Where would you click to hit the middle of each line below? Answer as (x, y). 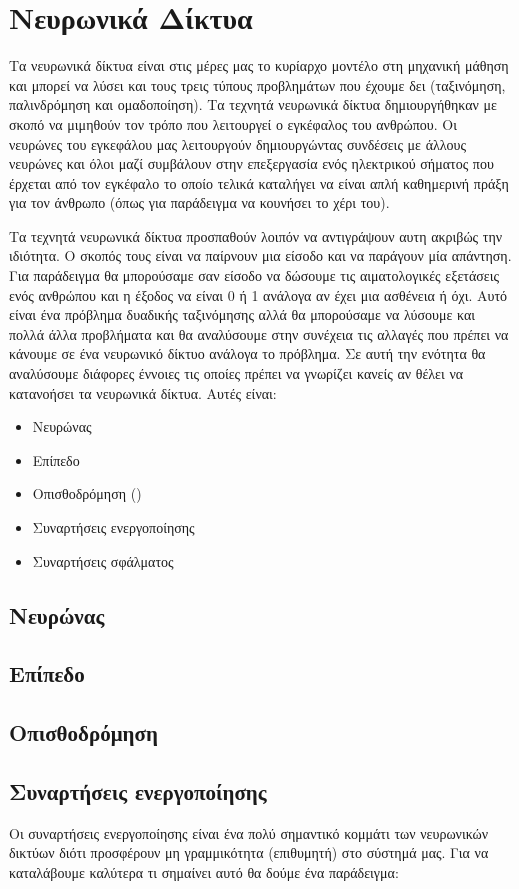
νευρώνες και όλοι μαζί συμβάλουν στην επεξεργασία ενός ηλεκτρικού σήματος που (251, 163)
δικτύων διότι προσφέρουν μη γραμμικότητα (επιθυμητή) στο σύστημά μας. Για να (249, 852)
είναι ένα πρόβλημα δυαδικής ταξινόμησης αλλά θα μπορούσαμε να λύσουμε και (242, 314)
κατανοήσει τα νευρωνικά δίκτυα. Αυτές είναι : (143, 392)
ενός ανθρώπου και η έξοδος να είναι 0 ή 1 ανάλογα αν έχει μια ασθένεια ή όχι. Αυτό (258, 294)
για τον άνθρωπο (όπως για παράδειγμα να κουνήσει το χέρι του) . (199, 202)
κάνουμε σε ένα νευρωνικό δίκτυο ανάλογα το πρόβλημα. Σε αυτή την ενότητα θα (247, 353)
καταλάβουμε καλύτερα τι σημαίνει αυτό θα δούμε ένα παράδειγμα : (204, 871)
